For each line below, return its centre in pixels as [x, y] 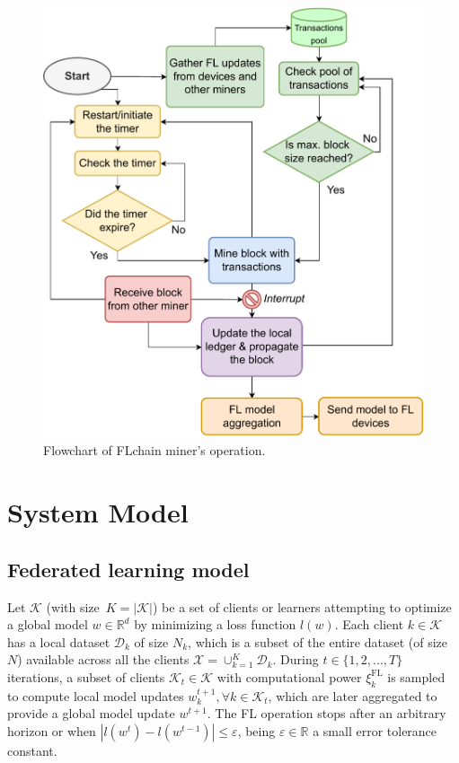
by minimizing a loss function [215, 624]
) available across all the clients [103, 659]
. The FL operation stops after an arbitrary [327, 713]
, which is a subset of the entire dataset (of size [318, 641]
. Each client [369, 624]
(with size [73, 606]
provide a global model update [91, 713]
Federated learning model [128, 569]
